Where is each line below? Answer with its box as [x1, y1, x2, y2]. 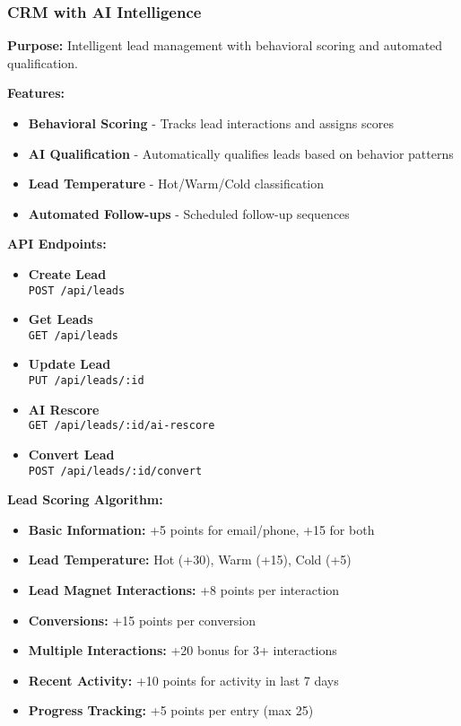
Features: [7, 83, 65, 102]
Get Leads [28, 310, 93, 328]
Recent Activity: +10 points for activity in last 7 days [28, 670, 339, 689]
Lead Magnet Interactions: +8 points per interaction [28, 581, 340, 599]
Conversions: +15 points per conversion [28, 610, 257, 629]
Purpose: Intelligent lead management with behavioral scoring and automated [7, 36, 443, 55]
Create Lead [28, 264, 107, 283]
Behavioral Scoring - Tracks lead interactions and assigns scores [28, 114, 394, 132]
